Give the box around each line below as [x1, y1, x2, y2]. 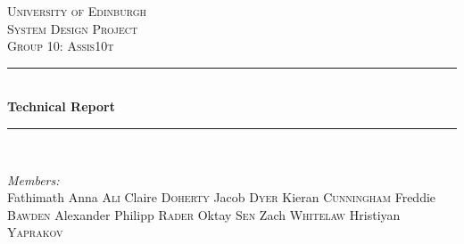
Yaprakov [7, 223, 63, 241]
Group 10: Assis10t [7, 37, 114, 55]
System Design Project [7, 19, 138, 37]
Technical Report [7, 97, 115, 116]
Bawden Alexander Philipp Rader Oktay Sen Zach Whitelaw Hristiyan [7, 205, 401, 224]
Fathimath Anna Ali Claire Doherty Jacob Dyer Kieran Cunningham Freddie [7, 188, 436, 207]
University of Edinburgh [7, 2, 147, 20]
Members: [7, 170, 60, 189]
